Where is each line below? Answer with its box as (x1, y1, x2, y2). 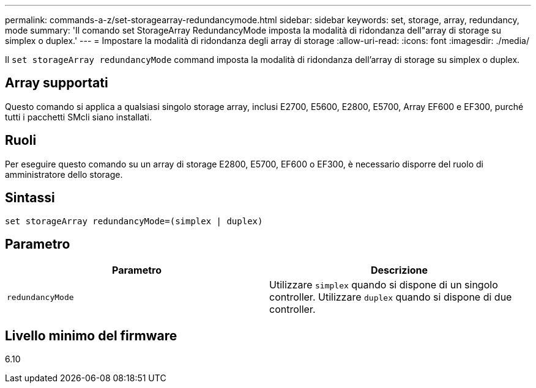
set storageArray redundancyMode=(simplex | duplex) (5, 216, 263, 226)
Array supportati (5, 75, 108, 91)
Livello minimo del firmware (5, 328, 177, 343)
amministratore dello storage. (5, 169, 123, 180)
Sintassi (5, 190, 55, 206)
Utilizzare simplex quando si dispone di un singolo (269, 279, 498, 291)
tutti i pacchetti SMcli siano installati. (5, 111, 152, 122)
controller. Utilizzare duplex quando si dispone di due (269, 291, 512, 304)
